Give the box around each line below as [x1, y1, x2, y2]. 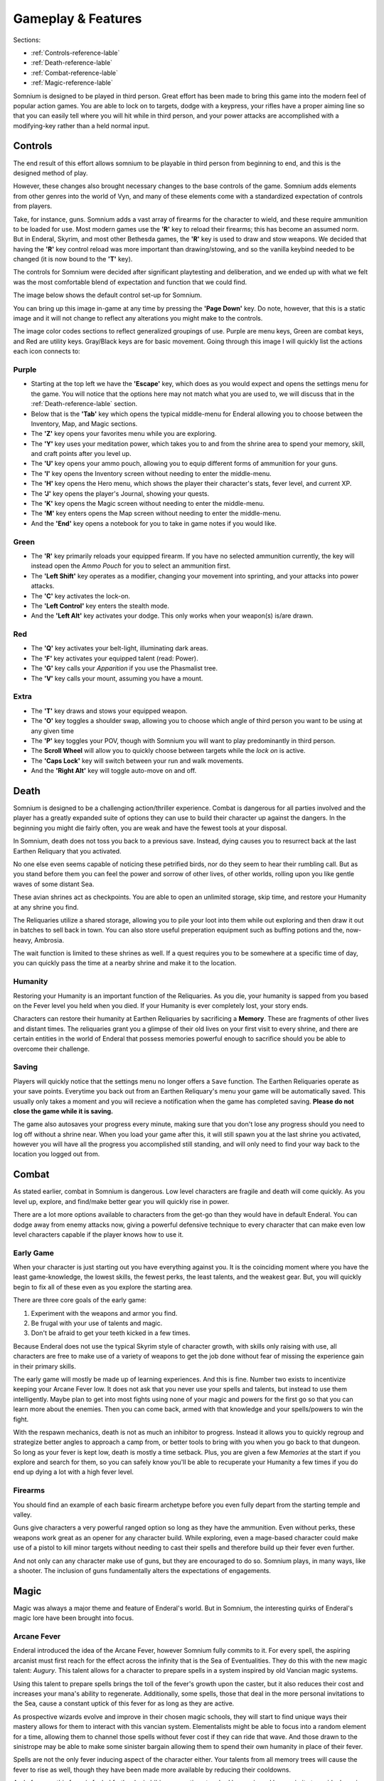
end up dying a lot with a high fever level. [13, 1468, 134, 1476]
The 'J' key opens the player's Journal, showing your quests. [31, 489, 210, 498]
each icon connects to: [13, 347, 81, 355]
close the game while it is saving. [13, 1106, 114, 1115]
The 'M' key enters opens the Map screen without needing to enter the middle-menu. [31, 509, 282, 518]
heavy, [13, 935, 33, 944]
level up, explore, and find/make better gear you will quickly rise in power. [13, 1197, 230, 1205]
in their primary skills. [13, 1361, 76, 1371]
